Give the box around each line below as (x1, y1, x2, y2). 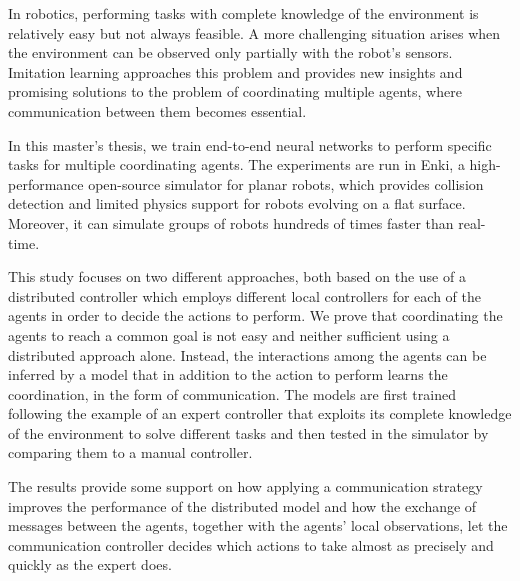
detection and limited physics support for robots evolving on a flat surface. (8, 193, 466, 214)
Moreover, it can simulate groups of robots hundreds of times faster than (8, 212, 454, 233)
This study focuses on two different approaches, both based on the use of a (8, 266, 466, 287)
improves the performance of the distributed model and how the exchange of (8, 495, 477, 516)
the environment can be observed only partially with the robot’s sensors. (8, 42, 453, 63)
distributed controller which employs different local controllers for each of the (8, 285, 482, 306)
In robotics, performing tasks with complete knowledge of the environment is (8, 3, 479, 23)
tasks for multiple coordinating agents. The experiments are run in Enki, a (8, 154, 465, 175)
